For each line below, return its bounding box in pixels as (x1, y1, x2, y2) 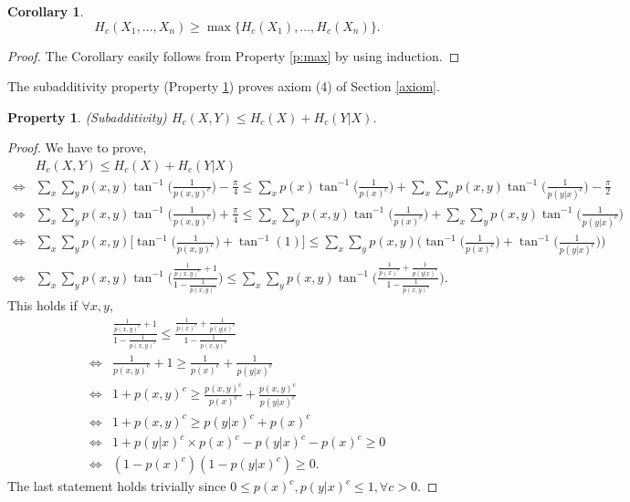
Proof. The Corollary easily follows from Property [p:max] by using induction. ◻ (7, 46, 460, 65)
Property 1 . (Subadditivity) (7, 107, 167, 126)
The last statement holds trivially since (7, 476, 226, 496)
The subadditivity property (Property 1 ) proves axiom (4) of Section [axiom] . (7, 77, 440, 96)
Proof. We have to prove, (7, 138, 147, 157)
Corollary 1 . (7, 2, 84, 20)
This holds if (7, 296, 78, 315)
